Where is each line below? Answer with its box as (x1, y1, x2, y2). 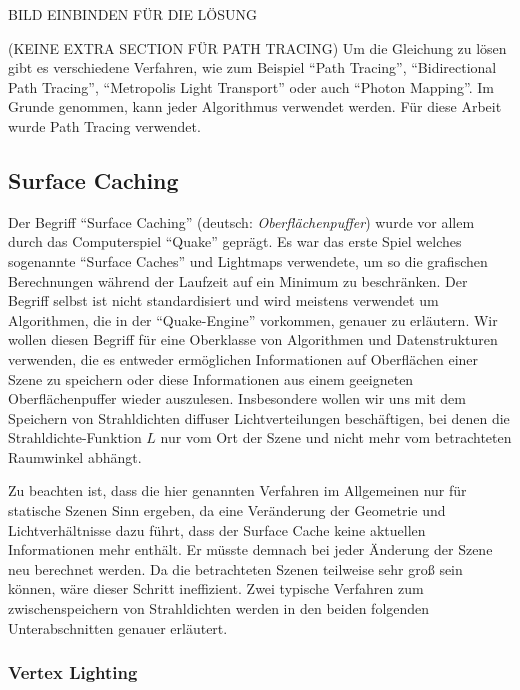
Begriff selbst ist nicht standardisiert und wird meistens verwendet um (8, 290, 439, 311)
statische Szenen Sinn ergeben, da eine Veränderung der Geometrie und (8, 500, 446, 521)
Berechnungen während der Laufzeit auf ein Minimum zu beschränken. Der (8, 270, 468, 291)
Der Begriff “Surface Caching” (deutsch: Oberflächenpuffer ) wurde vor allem (8, 211, 475, 232)
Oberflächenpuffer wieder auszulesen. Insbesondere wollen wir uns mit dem (8, 388, 466, 409)
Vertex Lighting (8, 660, 138, 685)
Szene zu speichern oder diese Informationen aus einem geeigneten (8, 368, 414, 389)
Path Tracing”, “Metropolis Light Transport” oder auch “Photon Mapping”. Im (8, 76, 494, 97)
